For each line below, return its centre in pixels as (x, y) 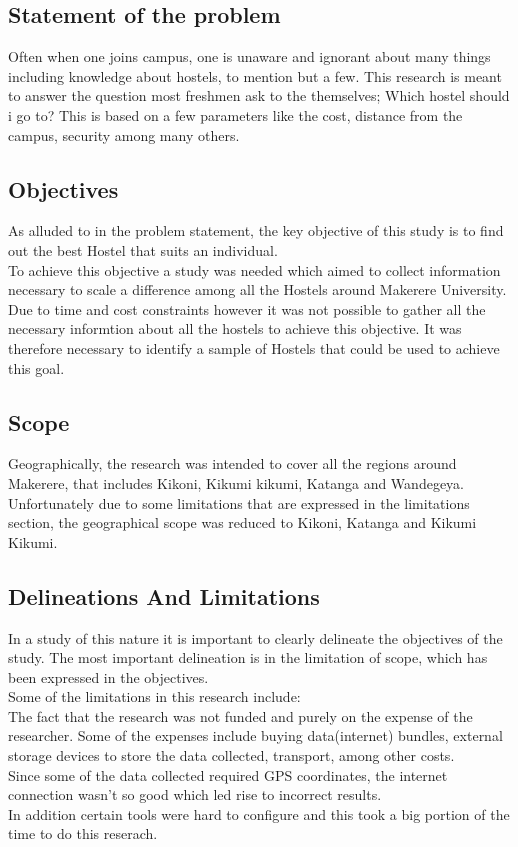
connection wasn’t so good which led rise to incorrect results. (195, 794)
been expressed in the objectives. (108, 676)
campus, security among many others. (124, 134)
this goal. (36, 367)
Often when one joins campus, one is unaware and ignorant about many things (249, 56)
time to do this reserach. (83, 833)
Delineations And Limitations (164, 595)
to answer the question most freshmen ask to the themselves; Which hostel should (259, 95)
